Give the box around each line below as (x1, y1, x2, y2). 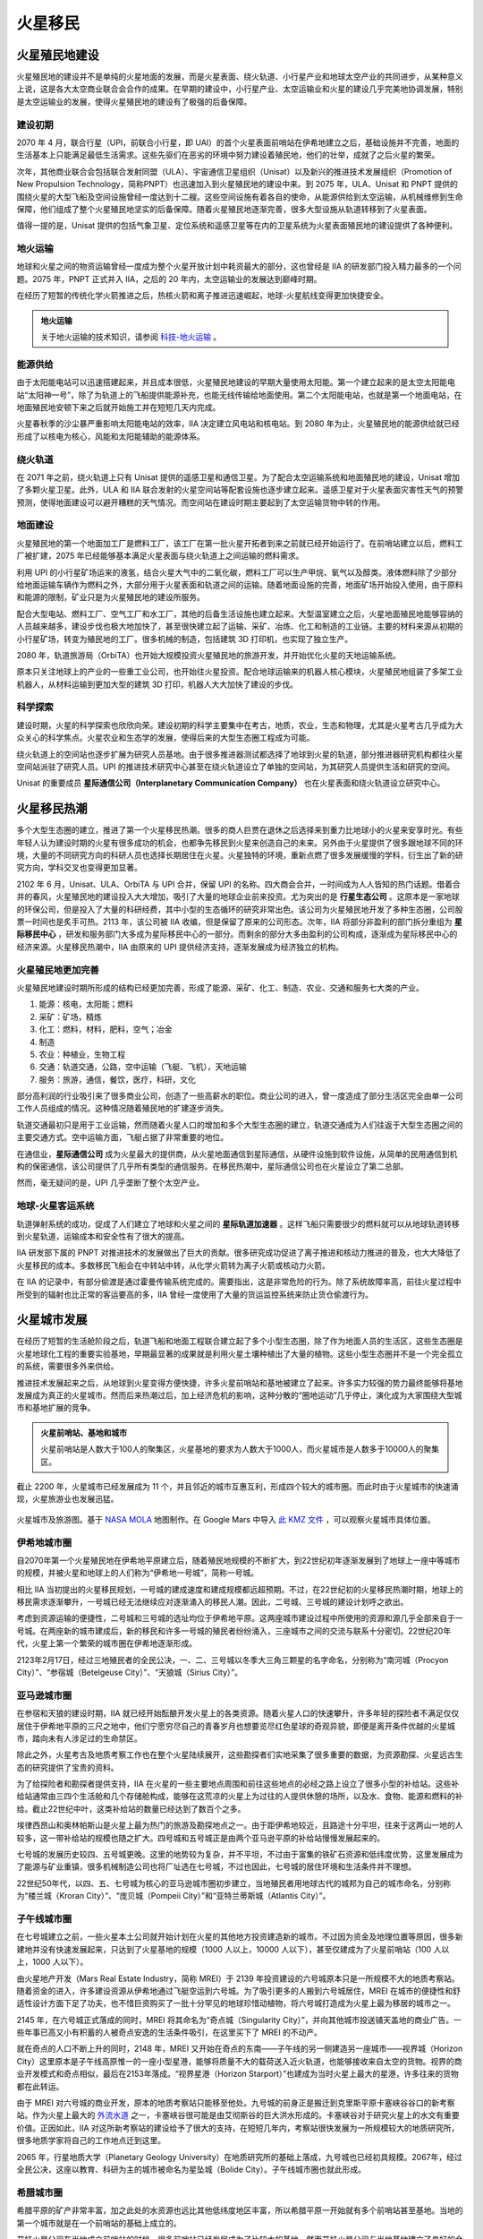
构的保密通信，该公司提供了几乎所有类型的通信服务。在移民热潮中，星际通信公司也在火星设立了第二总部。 (16, 1161, 409, 1172)
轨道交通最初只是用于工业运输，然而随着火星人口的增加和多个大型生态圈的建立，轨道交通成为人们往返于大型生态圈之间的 (16, 1119, 463, 1130)
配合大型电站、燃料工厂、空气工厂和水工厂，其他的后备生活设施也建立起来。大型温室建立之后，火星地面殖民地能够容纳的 (16, 608, 463, 619)
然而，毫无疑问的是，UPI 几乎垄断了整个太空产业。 (16, 1178, 205, 1188)
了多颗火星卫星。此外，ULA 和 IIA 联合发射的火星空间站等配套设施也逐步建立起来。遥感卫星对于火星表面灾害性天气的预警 (16, 485, 464, 495)
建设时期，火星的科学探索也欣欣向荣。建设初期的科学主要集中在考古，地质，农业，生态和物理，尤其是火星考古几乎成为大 (16, 719, 463, 730)
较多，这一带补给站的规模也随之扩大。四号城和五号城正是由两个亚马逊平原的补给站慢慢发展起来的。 (16, 1832, 385, 1843)
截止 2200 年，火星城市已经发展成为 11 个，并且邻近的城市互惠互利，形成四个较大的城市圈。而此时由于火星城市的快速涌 (16, 1480, 459, 1491)
